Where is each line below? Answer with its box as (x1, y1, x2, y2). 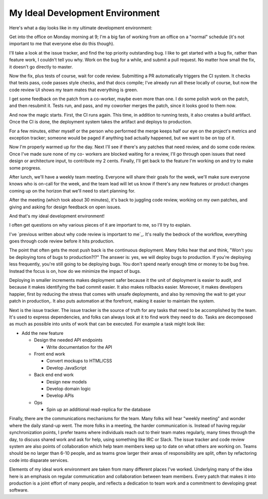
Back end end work (34, 372, 74, 378)
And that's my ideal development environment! (9, 213, 105, 219)
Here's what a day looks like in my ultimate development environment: (9, 25, 152, 31)
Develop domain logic (46, 385, 91, 391)
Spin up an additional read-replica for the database (46, 407, 151, 413)
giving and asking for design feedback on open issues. (9, 204, 122, 210)
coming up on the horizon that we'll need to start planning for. (9, 187, 136, 193)
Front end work (34, 351, 66, 357)
